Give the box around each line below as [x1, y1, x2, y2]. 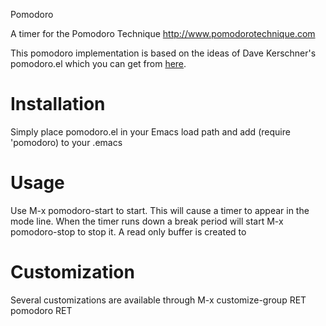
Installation [10, 93, 106, 116]
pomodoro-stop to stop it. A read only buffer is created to [10, 225, 247, 238]
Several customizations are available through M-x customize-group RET [10, 294, 307, 306]
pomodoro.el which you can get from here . [10, 58, 187, 69]
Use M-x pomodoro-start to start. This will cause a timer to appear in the [10, 204, 310, 216]
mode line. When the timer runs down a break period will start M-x [10, 215, 284, 227]
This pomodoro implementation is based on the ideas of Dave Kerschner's [10, 47, 317, 59]
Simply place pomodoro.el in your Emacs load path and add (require [10, 125, 291, 138]
